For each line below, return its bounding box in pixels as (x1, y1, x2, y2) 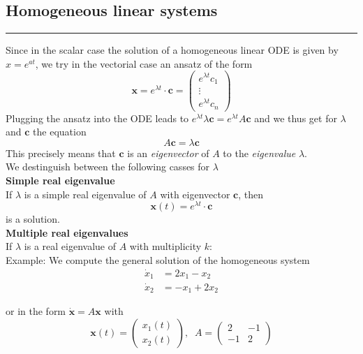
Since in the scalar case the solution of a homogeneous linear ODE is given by (6, 43, 339, 57)
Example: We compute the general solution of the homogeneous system (6, 253, 310, 267)
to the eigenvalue (223, 145, 296, 160)
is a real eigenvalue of (24, 239, 116, 253)
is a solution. (6, 212, 60, 226)
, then (238, 186, 264, 201)
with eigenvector (160, 186, 230, 201)
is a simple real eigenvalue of (24, 186, 147, 201)
